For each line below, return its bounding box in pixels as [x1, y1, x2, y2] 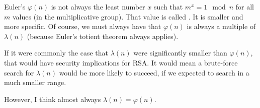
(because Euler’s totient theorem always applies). [27, 30, 179, 41]
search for [4, 67, 34, 77]
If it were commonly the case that [4, 47, 108, 58]
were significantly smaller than [133, 47, 227, 58]
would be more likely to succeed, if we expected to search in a [59, 67, 249, 77]
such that [153, 1, 183, 11]
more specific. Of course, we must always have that [4, 21, 161, 31]
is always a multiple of [187, 21, 256, 31]
